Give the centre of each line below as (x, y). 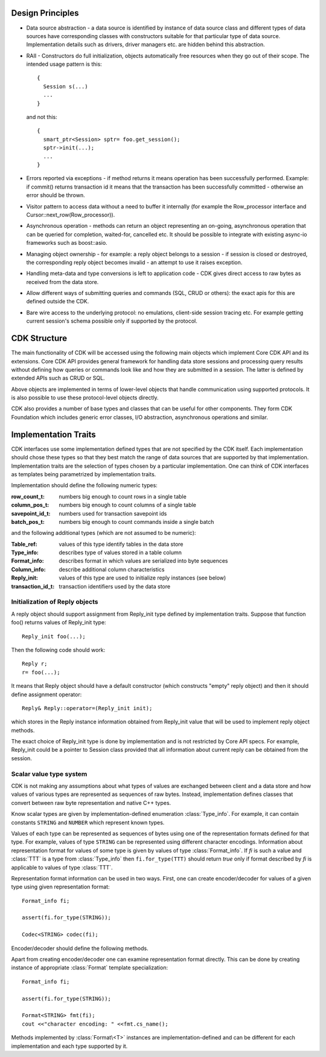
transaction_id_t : (33, 586)
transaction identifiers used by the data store (115, 586)
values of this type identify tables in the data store (121, 544)
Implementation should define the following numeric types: (85, 485)
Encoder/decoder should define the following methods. (80, 948)
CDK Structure (39, 338)
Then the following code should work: (58, 650)
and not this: (42, 117)
